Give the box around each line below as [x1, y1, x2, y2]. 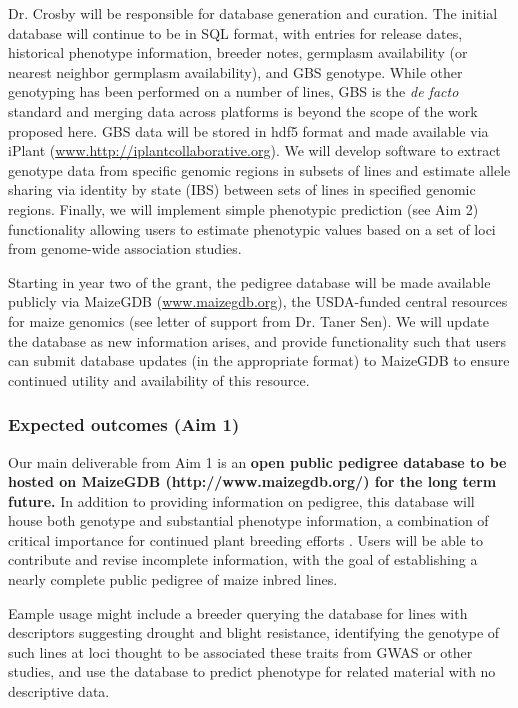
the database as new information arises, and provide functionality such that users [8, 330, 507, 351]
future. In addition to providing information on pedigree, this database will [8, 490, 475, 511]
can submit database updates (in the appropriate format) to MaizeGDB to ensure [8, 350, 510, 371]
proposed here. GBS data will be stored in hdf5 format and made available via [8, 120, 489, 141]
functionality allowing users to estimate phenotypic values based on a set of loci [8, 218, 496, 239]
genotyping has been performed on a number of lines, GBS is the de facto [8, 81, 459, 102]
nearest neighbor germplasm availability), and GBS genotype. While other [8, 61, 463, 82]
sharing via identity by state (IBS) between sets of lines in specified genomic [8, 179, 476, 200]
